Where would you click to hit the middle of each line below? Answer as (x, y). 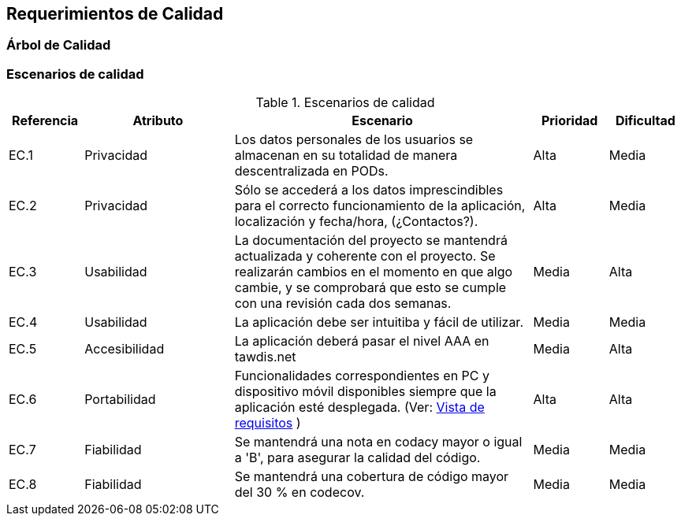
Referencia (45, 121)
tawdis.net (265, 357)
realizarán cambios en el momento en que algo (374, 272)
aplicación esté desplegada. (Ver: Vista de (359, 407)
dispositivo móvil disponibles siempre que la (365, 392)
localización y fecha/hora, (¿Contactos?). (356, 222)
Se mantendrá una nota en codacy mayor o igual (378, 442)
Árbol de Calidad (59, 45)
